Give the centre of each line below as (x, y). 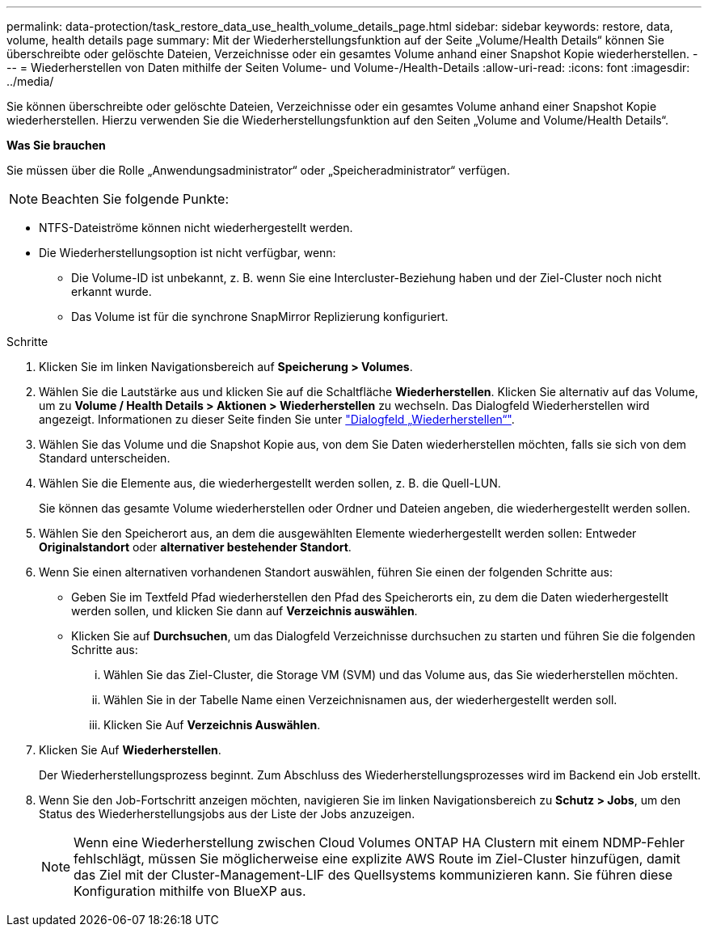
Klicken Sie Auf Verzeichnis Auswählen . (212, 725)
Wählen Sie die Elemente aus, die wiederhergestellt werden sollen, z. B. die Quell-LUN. (270, 483)
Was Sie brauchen (56, 145)
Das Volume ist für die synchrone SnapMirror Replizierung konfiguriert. (260, 317)
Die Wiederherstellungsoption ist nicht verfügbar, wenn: (188, 253)
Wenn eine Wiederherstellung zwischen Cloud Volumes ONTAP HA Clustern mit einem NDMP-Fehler (379, 842)
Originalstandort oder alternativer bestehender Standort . (195, 547)
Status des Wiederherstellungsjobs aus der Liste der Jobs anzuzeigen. (227, 814)
